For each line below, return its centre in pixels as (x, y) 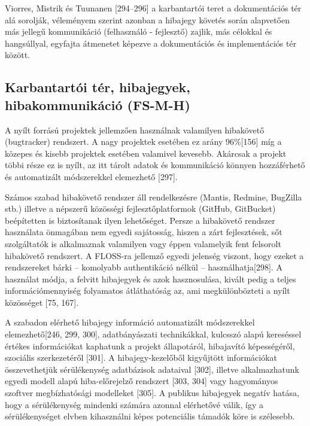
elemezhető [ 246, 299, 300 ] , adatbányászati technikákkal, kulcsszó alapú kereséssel (153, 334)
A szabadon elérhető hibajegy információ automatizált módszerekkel (130, 322)
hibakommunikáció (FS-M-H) (98, 104)
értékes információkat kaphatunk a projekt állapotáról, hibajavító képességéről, (150, 346)
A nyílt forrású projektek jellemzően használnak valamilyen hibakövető (135, 130)
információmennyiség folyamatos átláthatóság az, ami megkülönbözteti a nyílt (148, 290)
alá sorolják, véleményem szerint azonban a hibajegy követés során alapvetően (147, 19)
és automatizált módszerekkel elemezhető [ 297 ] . (91, 176)
